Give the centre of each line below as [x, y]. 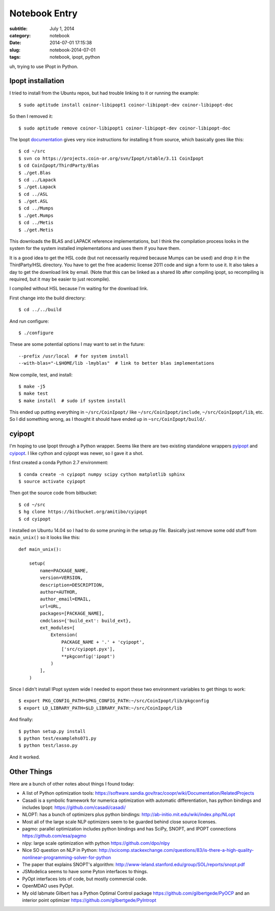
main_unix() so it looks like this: [45, 538]
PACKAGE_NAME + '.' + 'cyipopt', [103, 642]
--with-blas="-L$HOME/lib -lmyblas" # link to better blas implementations [117, 363]
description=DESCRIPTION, [72, 585]
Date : [15, 43]
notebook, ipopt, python [75, 57]
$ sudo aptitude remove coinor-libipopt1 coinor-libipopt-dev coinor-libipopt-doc [125, 128]
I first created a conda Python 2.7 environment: [59, 463]
